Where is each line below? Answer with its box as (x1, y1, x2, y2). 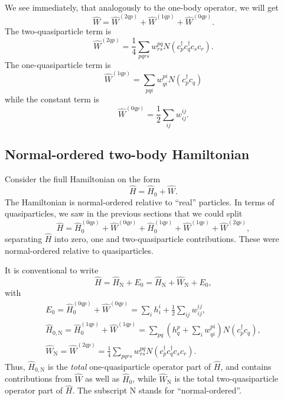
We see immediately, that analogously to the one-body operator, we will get (5, 1, 279, 13)
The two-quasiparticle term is (5, 25, 112, 37)
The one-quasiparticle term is (5, 58, 111, 70)
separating (5, 233, 43, 245)
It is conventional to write (5, 264, 99, 276)
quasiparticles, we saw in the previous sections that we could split (5, 207, 243, 220)
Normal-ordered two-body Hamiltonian (5, 145, 250, 163)
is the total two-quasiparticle (174, 372, 279, 385)
